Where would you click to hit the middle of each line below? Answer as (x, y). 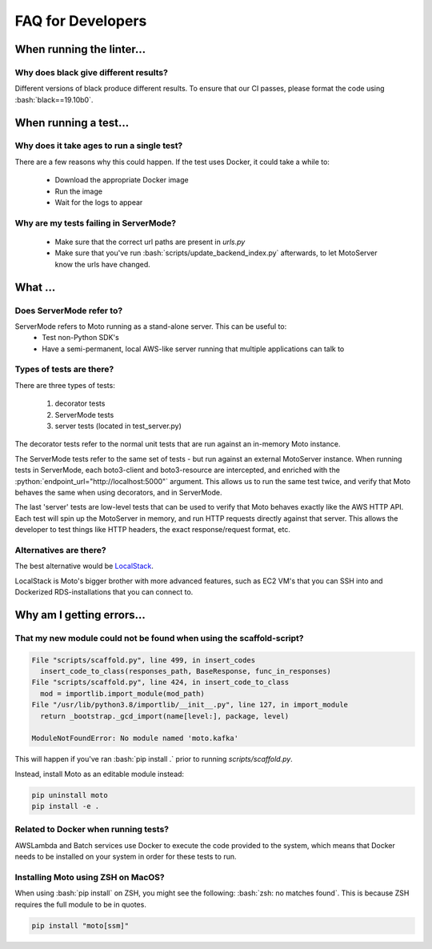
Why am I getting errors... (80, 615)
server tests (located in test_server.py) (118, 426)
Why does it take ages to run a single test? (99, 146)
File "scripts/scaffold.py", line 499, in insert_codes (144, 660)
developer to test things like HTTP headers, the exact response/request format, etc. (153, 530)
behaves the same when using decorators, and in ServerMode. (118, 492)
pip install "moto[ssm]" (80, 925)
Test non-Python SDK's (80, 338)
